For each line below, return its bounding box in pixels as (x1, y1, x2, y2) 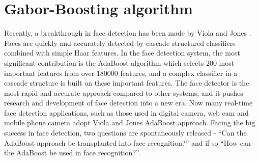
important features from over (4, 67, 95, 78)
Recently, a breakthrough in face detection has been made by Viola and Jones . (4, 28, 251, 38)
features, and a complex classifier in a (120, 67, 238, 78)
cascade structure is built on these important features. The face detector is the (4, 77, 249, 88)
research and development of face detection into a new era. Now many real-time (4, 97, 253, 108)
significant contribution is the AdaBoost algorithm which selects (4, 57, 204, 68)
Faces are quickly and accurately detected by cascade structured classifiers (4, 37, 236, 48)
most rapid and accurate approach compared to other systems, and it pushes (4, 87, 243, 98)
